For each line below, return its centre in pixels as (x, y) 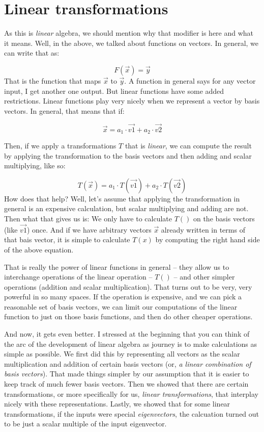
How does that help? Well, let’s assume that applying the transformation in (122, 198)
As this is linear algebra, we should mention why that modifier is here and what (129, 33)
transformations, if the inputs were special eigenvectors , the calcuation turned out (132, 413)
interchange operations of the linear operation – (78, 277)
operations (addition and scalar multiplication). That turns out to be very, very (128, 286)
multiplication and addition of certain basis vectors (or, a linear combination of (128, 363)
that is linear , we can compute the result (188, 145)
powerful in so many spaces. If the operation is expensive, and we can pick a (123, 297)
